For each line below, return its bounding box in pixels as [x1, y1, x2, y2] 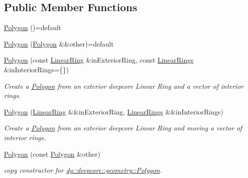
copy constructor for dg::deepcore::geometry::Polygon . [4, 165, 162, 175]
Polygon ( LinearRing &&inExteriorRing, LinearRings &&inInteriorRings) [4, 106, 224, 116]
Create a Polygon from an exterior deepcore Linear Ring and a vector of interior [4, 81, 244, 91]
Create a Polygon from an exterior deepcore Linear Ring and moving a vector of [4, 123, 242, 133]
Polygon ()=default [4, 22, 62, 32]
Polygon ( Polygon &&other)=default [4, 38, 114, 49]
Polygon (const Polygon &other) [4, 148, 101, 159]
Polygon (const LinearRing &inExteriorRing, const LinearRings [4, 55, 194, 65]
